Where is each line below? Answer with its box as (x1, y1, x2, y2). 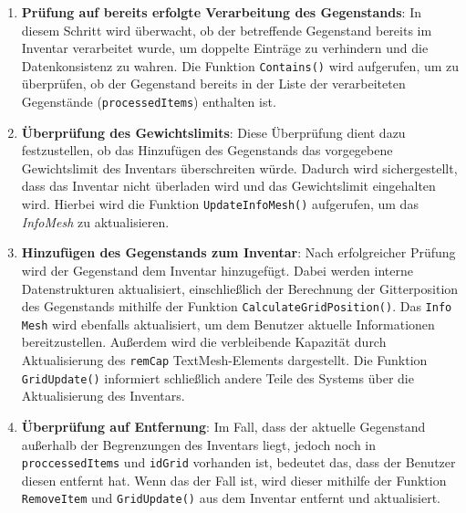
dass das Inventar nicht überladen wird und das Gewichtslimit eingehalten (21, 176, 436, 195)
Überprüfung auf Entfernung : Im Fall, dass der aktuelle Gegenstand (21, 416, 426, 435)
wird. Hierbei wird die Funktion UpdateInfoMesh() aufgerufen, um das (21, 194, 419, 214)
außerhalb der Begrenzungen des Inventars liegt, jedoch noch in (21, 434, 377, 454)
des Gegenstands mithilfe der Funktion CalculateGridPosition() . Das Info (21, 297, 452, 316)
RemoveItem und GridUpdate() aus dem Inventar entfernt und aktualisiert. (21, 488, 440, 508)
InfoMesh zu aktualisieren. (21, 212, 170, 231)
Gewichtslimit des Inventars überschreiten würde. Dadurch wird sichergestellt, (21, 158, 458, 177)
